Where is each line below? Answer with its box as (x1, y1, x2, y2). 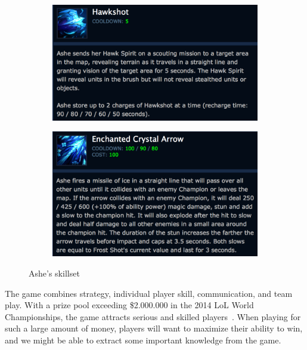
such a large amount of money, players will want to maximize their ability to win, (5, 322, 303, 334)
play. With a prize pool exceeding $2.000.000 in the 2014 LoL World (5, 299, 254, 311)
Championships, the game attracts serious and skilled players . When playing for (5, 310, 301, 323)
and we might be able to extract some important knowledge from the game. (5, 333, 281, 346)
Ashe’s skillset (29, 267, 80, 280)
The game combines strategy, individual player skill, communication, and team (5, 287, 293, 299)
